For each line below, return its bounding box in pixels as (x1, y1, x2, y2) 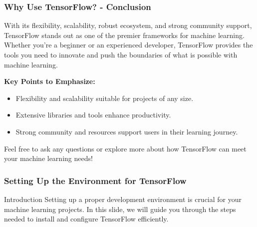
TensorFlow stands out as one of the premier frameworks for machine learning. (4, 29, 245, 40)
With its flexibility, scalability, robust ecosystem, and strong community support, (4, 20, 252, 30)
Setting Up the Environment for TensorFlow (4, 174, 187, 186)
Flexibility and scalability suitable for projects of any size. (15, 92, 194, 103)
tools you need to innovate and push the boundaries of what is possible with (4, 49, 238, 59)
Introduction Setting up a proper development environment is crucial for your (4, 193, 242, 204)
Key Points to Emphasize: (4, 76, 95, 86)
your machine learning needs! (4, 153, 93, 163)
